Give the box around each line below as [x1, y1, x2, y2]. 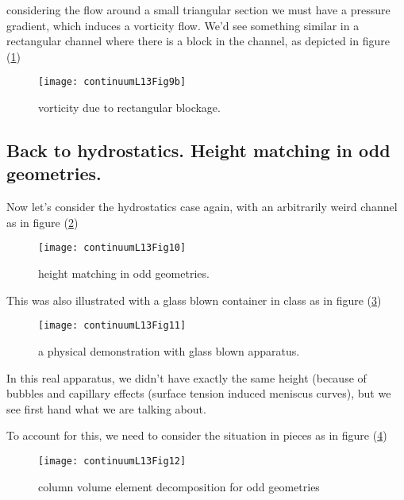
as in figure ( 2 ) [6, 213, 79, 230]
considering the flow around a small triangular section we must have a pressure [6, 2, 391, 17]
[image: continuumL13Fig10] [38, 242, 187, 254]
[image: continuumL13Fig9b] [38, 76, 187, 88]
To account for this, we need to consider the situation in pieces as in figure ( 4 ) [6, 427, 387, 444]
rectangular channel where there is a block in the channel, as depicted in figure [6, 33, 390, 49]
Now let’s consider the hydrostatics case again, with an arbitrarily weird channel [6, 198, 398, 215]
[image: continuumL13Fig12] [38, 455, 187, 467]
